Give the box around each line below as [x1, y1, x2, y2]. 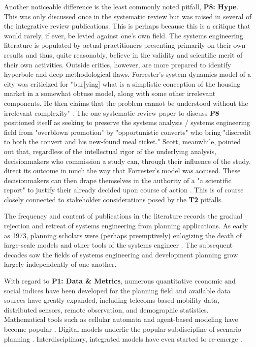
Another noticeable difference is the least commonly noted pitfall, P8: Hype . [4, 1, 239, 11]
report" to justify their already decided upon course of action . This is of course [4, 185, 244, 195]
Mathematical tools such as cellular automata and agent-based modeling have [4, 314, 238, 324]
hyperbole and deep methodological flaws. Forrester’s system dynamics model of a [4, 69, 251, 79]
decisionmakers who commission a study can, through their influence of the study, [4, 156, 251, 166]
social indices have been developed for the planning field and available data [4, 285, 231, 295]
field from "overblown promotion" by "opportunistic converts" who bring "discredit [4, 126, 252, 137]
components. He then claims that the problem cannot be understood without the [4, 97, 248, 108]
